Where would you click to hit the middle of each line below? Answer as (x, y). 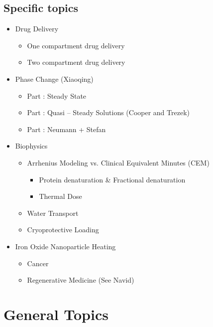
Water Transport (53, 213)
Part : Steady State (57, 95)
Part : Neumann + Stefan (66, 129)
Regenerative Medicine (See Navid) (81, 280)
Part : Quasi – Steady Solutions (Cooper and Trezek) (108, 112)
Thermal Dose (60, 196)
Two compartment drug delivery (76, 62)
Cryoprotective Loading (63, 230)
